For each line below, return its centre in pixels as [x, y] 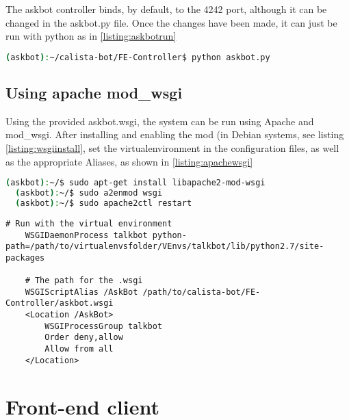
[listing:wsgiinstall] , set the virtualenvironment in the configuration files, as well [172, 148]
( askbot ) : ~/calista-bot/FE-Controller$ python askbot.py [138, 57]
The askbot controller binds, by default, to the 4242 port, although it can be [166, 9]
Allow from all [79, 349]
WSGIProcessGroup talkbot [104, 326]
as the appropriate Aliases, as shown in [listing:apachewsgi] [129, 161]
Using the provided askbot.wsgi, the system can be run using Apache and [160, 121]
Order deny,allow [84, 338]
